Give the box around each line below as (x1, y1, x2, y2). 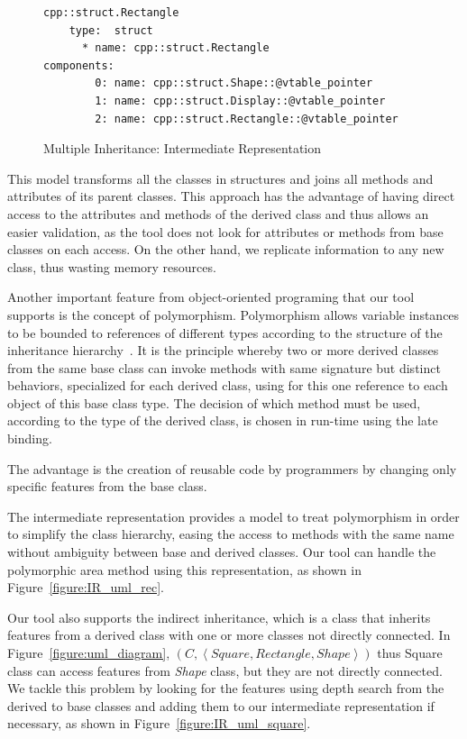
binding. (7, 429, 52, 448)
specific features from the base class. (7, 477, 207, 496)
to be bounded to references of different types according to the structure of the (7, 323, 443, 342)
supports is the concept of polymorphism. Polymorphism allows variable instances (7, 305, 460, 324)
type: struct (69, 23, 153, 37)
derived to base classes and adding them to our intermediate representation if (7, 696, 435, 715)
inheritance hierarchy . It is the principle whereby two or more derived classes (7, 341, 439, 360)
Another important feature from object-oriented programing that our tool (7, 287, 415, 306)
